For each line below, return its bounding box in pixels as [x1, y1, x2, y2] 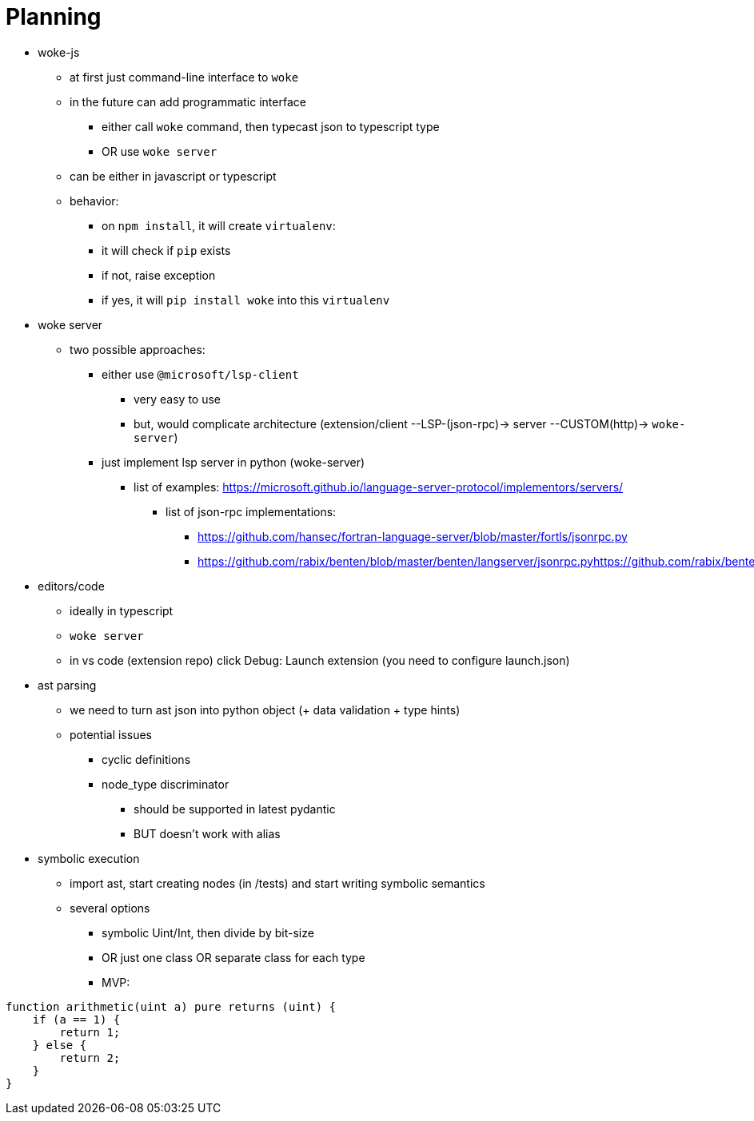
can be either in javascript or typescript [70, 169, 277, 183]
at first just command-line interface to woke [70, 70, 299, 84]
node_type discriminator [102, 777, 229, 791]
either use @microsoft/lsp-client [102, 367, 299, 381]
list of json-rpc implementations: [166, 504, 337, 519]
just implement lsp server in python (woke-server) [102, 455, 365, 469]
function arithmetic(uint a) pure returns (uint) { [6, 1000, 337, 1013]
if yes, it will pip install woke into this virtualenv [102, 292, 390, 307]
